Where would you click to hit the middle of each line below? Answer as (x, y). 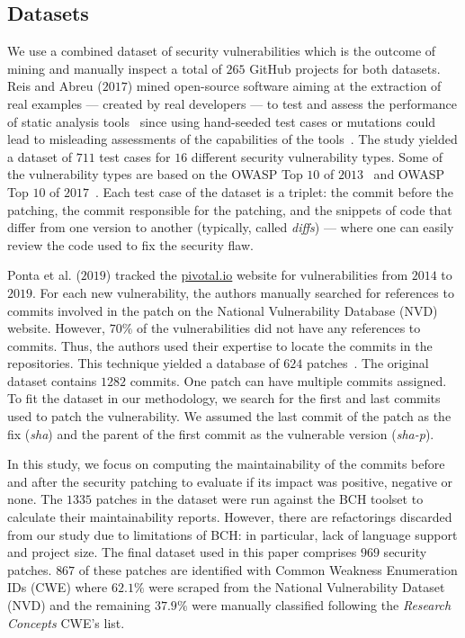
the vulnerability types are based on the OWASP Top (155, 174)
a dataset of (40, 156)
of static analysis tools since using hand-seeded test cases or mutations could (222, 121)
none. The (35, 499)
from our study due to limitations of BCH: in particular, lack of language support (232, 534)
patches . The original (367, 363)
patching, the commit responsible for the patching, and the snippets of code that (230, 209)
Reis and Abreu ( (55, 86)
